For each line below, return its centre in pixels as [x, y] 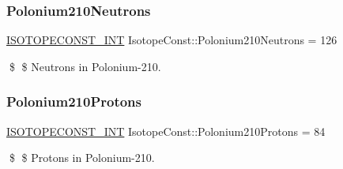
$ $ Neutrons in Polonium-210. [85, 66]
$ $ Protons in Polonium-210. [82, 158]
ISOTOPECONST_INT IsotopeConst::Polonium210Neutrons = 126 [172, 40]
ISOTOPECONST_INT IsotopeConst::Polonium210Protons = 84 [166, 131]
